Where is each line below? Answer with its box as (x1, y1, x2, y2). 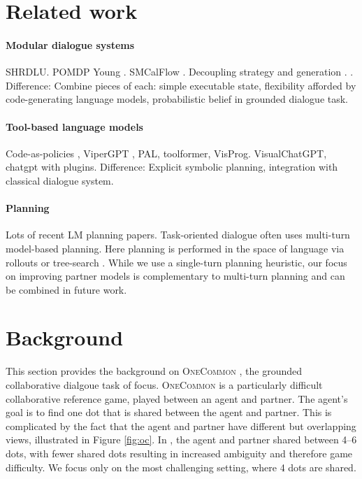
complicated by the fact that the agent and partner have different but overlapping (6, 418, 356, 433)
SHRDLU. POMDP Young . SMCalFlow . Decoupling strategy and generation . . (6, 64, 354, 79)
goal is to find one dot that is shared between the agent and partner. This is (6, 405, 332, 420)
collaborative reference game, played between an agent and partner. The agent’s (6, 391, 348, 406)
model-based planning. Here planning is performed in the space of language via (6, 241, 345, 255)
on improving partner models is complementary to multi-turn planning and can (6, 269, 345, 283)
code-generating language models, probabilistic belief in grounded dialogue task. (6, 92, 349, 106)
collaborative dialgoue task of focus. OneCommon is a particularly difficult (6, 378, 323, 392)
